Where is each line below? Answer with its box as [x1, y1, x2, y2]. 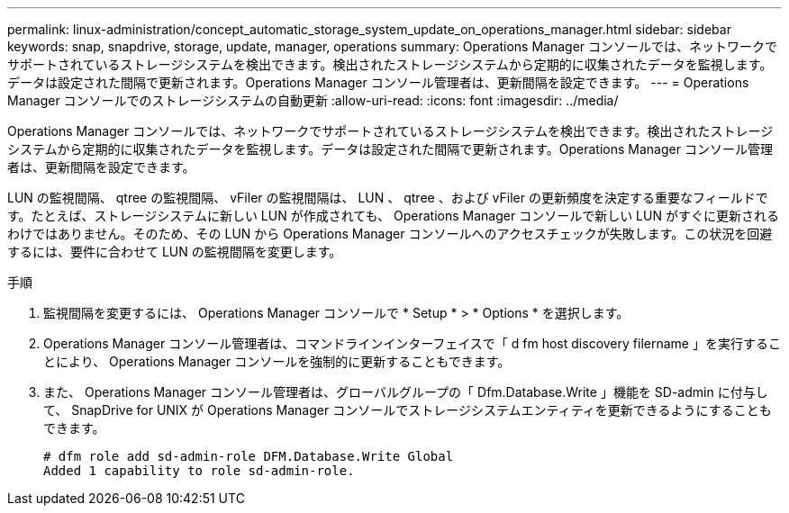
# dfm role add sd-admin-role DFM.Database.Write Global [43, 449, 454, 463]
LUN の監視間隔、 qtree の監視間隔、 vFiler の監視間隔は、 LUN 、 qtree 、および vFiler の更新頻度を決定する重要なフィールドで [7, 190, 768, 205]
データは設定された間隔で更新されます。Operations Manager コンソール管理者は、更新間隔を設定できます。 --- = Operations [7, 75, 749, 90]
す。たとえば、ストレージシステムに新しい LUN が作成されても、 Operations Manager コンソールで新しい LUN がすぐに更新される [7, 208, 779, 223]
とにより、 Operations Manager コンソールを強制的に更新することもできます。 [43, 354, 511, 369]
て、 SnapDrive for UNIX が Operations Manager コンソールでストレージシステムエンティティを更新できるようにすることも [43, 402, 772, 418]
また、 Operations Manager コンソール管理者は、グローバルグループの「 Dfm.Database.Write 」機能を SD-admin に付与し [43, 384, 768, 400]
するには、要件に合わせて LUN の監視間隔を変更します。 [7, 244, 342, 259]
